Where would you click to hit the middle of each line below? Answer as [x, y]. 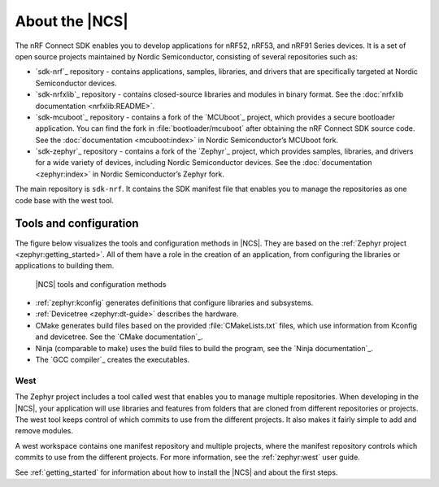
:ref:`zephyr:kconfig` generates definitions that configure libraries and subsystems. [174, 303]
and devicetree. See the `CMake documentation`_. [119, 337]
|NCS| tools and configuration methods [101, 284]
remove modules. [44, 431]
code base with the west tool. [64, 200]
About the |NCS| [72, 21]
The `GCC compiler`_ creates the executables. [113, 360]
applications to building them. [65, 266]
